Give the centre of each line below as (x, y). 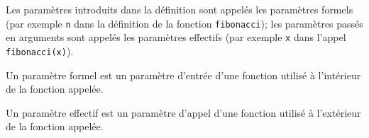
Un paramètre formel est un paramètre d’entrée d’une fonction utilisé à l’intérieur (183, 75)
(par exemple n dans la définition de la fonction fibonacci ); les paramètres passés (184, 23)
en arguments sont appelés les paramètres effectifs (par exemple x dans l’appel (176, 37)
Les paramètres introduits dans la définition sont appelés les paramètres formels (180, 9)
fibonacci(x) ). (40, 51)
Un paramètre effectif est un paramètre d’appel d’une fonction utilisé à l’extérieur (183, 112)
